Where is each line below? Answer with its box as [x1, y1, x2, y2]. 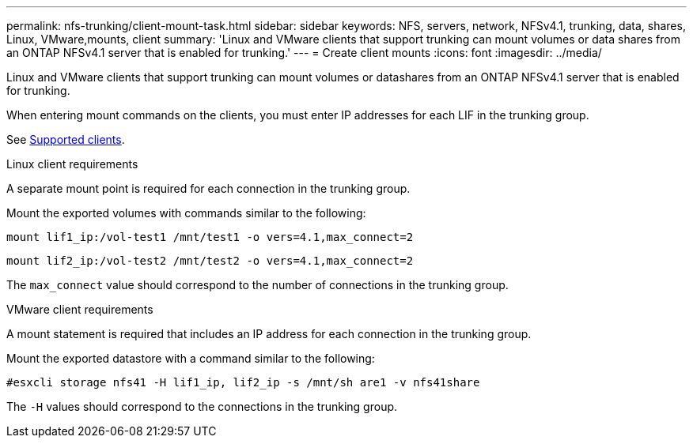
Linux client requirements [6, 157, 138, 171]
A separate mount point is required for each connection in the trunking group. [6, 182, 411, 195]
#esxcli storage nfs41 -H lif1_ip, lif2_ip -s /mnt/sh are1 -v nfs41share [6, 376, 480, 389]
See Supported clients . [6, 133, 125, 146]
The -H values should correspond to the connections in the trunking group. [6, 400, 398, 413]
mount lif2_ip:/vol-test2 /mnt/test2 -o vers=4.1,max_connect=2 [6, 254, 414, 267]
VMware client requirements [6, 303, 153, 316]
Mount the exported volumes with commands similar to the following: [6, 206, 366, 220]
